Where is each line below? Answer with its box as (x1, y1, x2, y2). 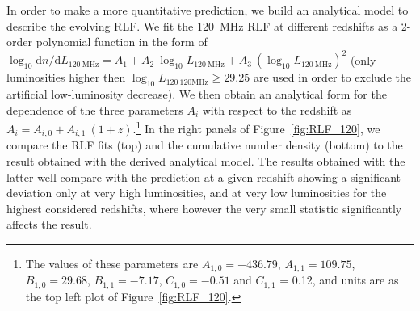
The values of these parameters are (25, 254, 199, 271)
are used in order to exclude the (253, 69, 411, 86)
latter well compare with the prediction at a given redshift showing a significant (6, 168, 401, 185)
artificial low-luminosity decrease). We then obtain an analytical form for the (6, 86, 387, 103)
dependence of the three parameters (6, 101, 183, 118)
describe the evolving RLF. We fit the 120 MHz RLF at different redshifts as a (6, 17, 398, 34)
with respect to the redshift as (202, 101, 352, 118)
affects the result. (6, 216, 92, 233)
